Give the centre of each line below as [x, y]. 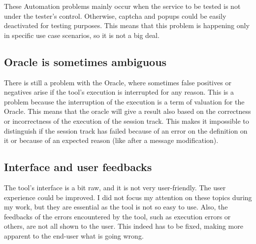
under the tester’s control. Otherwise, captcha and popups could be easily [115, 16]
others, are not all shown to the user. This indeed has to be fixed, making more [124, 226]
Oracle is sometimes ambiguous [85, 61]
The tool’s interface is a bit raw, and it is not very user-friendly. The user [115, 187]
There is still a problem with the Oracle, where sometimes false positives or [118, 82]
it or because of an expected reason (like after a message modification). [111, 140]
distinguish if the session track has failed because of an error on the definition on [126, 130]
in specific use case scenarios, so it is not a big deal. [82, 35]
